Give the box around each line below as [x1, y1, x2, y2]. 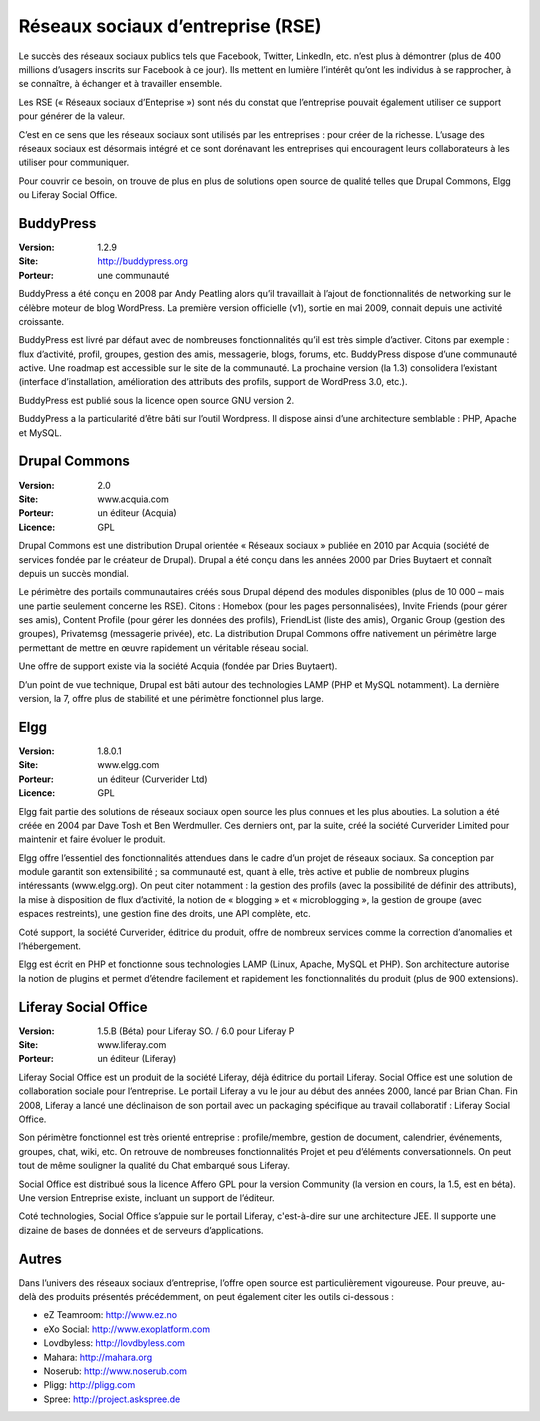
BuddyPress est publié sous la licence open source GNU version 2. [18, 394, 295, 406]
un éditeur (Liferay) [97, 1053, 177, 1065]
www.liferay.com [97, 1039, 167, 1051]
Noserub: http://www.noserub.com [43, 1365, 188, 1377]
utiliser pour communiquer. [18, 156, 130, 169]
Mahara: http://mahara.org [43, 1351, 153, 1363]
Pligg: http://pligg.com [43, 1379, 136, 1391]
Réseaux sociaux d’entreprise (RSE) [18, 15, 322, 37]
